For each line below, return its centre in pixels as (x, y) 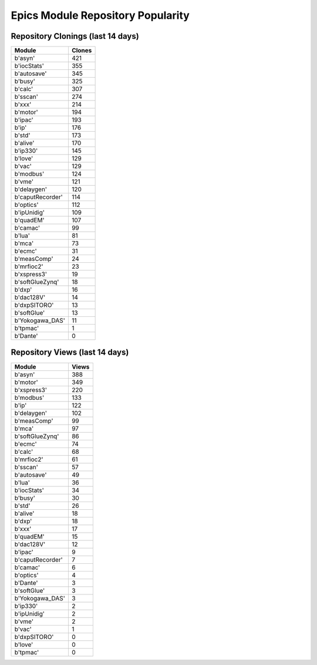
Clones (82, 51)
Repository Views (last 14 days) (70, 352)
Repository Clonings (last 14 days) (75, 36)
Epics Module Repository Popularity (100, 15)
